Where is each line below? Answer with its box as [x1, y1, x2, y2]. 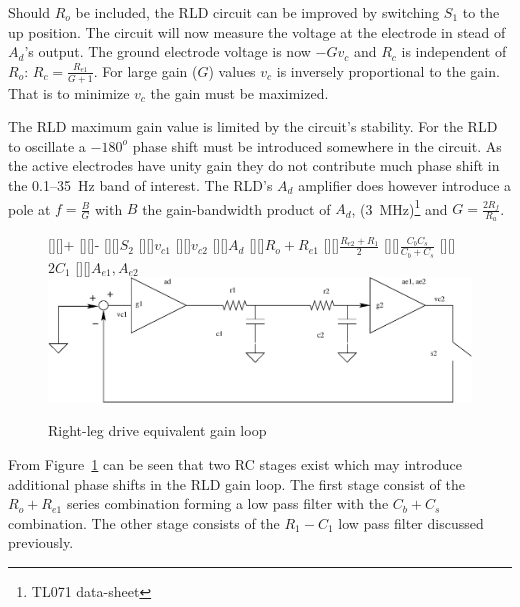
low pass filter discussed [338, 512, 484, 533]
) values [208, 60, 256, 81]
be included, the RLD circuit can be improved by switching [75, 2, 440, 22]
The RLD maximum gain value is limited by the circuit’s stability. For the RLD [8, 116, 498, 137]
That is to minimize [8, 82, 130, 103]
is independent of [401, 41, 507, 62]
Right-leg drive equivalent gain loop [48, 420, 267, 441]
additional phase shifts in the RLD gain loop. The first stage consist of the [8, 473, 465, 494]
